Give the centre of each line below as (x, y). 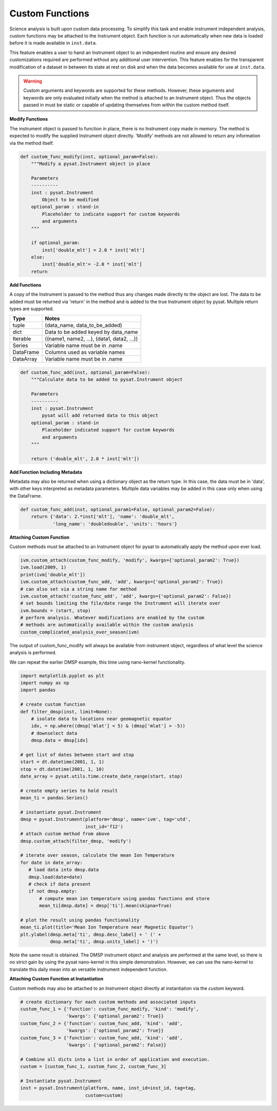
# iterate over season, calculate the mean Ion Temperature (97, 855)
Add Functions (25, 285)
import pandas (38, 690)
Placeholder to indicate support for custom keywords (111, 214)
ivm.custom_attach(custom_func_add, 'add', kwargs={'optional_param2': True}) (122, 582)
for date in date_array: (52, 862)
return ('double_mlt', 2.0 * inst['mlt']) (85, 459)
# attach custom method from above (65, 834)
